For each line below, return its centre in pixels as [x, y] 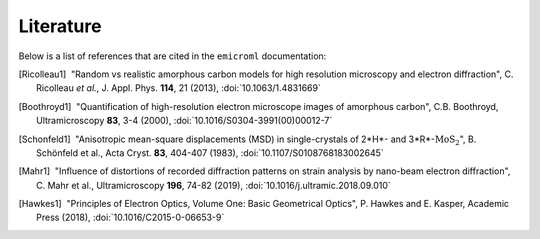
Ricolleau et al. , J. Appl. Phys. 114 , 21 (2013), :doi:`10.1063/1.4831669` [179, 88]
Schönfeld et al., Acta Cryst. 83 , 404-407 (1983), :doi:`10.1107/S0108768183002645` [210, 152]
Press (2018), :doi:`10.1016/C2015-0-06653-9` [130, 217]
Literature [60, 26]
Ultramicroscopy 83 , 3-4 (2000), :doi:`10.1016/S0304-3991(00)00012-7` [184, 121]
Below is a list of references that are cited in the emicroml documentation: [172, 56]
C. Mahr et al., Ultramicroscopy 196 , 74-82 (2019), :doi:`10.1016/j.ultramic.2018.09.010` [214, 185]
